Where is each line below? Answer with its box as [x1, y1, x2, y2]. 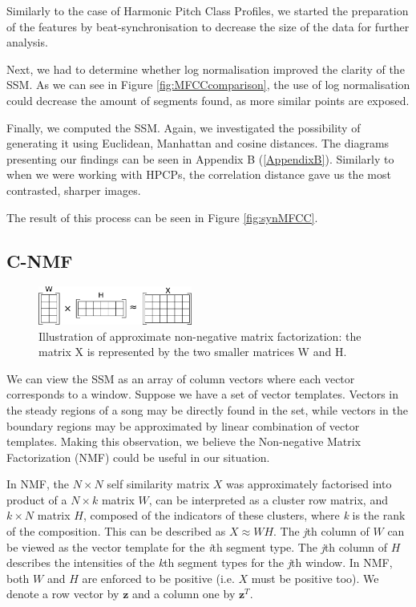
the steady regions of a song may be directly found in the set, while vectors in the [6, 401, 408, 418]
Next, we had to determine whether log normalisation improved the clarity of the [6, 60, 405, 77]
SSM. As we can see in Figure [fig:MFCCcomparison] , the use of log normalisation [6, 76, 410, 93]
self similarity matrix [107, 475, 210, 492]
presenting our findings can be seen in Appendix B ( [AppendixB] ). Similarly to [6, 150, 394, 167]
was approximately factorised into [226, 475, 392, 492]
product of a [6, 491, 67, 508]
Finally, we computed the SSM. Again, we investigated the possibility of [6, 119, 361, 136]
